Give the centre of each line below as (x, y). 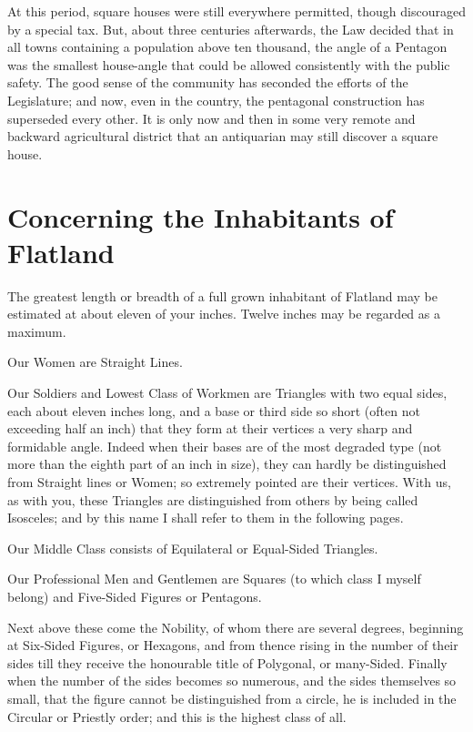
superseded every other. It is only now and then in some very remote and (211, 118)
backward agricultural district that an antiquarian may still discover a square (223, 136)
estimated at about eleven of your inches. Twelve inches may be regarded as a (224, 314)
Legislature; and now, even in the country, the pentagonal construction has (216, 100)
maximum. (37, 331)
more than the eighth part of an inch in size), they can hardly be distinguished (227, 464)
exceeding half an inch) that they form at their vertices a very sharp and (210, 428)
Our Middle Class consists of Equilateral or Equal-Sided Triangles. (193, 548)
